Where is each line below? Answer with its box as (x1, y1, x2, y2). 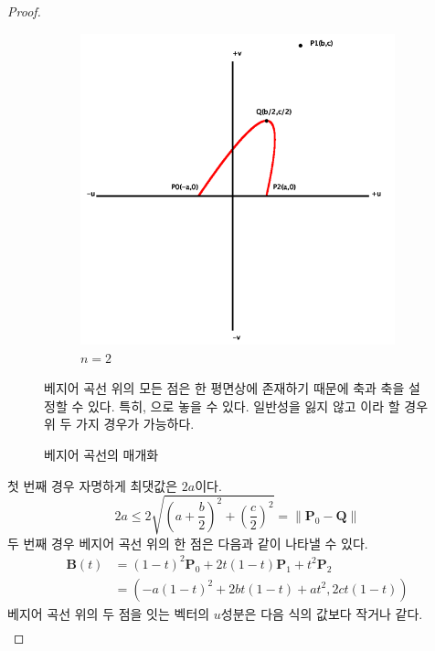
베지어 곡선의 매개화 (44, 445, 159, 464)
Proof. (7, 2, 41, 20)
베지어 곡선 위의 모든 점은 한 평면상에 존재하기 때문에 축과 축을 (44, 379, 405, 398)
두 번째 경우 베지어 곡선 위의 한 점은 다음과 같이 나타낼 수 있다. (7, 533, 368, 552)
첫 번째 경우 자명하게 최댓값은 (7, 475, 178, 495)
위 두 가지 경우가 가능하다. (44, 414, 195, 433)
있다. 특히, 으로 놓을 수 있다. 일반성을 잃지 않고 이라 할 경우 (87, 396, 429, 415)
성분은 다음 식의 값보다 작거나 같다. (220, 603, 423, 623)
